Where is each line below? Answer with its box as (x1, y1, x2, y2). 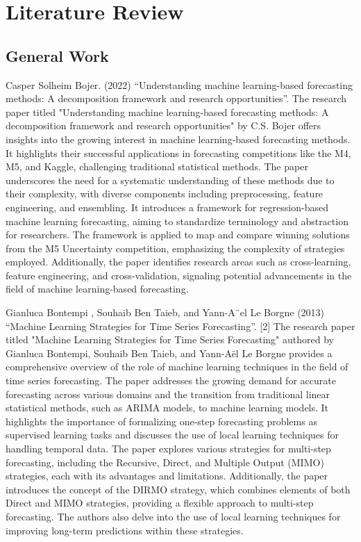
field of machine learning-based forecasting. (6, 281, 189, 296)
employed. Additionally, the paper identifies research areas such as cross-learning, (6, 254, 351, 269)
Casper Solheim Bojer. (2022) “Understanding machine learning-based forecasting (6, 77, 353, 92)
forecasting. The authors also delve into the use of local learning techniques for (6, 509, 341, 523)
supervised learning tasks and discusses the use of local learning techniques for (6, 427, 339, 442)
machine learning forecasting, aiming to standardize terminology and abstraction (6, 213, 349, 228)
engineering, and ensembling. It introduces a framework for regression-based (6, 199, 328, 214)
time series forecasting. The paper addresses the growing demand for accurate (6, 373, 336, 388)
